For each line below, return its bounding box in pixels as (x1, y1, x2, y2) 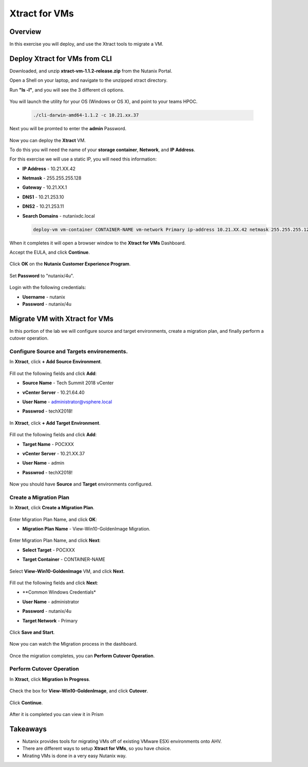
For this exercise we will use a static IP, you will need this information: (9, 156, 157, 162)
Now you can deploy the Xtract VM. (9, 137, 86, 144)
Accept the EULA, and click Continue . (9, 249, 90, 255)
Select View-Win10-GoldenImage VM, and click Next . (9, 568, 125, 574)
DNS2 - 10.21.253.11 (22, 203, 64, 209)
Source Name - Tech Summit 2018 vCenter (22, 380, 114, 386)
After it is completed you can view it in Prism (9, 711, 104, 717)
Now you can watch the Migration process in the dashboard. (9, 641, 138, 647)
